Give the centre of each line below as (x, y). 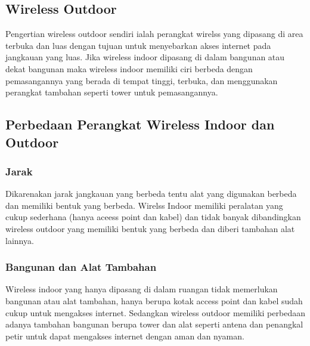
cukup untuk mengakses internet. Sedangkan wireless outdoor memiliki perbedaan (155, 312)
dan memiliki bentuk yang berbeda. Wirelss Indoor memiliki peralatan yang (144, 205)
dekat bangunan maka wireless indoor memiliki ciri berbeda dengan (129, 68)
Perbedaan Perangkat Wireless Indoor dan (140, 124)
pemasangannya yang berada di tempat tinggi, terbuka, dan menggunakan (142, 80)
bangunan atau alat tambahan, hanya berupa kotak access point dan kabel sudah (154, 300)
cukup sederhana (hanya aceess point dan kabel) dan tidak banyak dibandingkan (153, 217)
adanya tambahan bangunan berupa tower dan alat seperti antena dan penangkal (154, 324)
